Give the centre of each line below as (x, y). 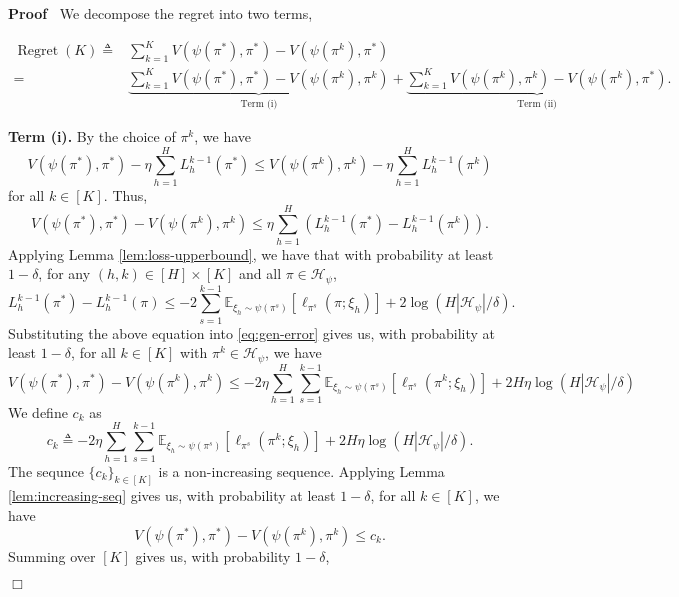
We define (38, 411)
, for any (64, 273)
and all (260, 273)
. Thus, (125, 194)
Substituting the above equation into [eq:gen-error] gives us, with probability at (251, 332)
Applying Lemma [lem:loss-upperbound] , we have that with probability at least (251, 253)
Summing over (52, 555)
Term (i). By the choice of (92, 136)
